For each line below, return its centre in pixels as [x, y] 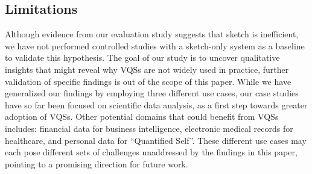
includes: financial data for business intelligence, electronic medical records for [149, 128]
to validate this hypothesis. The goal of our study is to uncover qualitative [142, 57]
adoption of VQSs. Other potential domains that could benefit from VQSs [142, 117]
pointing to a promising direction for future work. [97, 163]
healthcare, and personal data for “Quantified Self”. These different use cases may [156, 140]
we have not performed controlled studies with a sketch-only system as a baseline [155, 45]
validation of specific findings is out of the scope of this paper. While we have [148, 81]
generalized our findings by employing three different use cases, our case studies [152, 93]
